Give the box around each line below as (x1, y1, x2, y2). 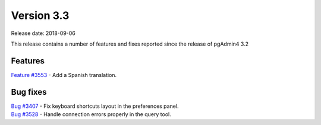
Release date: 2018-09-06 (11, 30, 75, 37)
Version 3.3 (11, 9, 70, 22)
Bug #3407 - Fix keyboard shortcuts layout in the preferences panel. (11, 102, 179, 110)
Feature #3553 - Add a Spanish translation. (11, 71, 117, 78)
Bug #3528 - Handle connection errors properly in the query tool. (11, 111, 172, 118)
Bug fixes (11, 86, 47, 97)
